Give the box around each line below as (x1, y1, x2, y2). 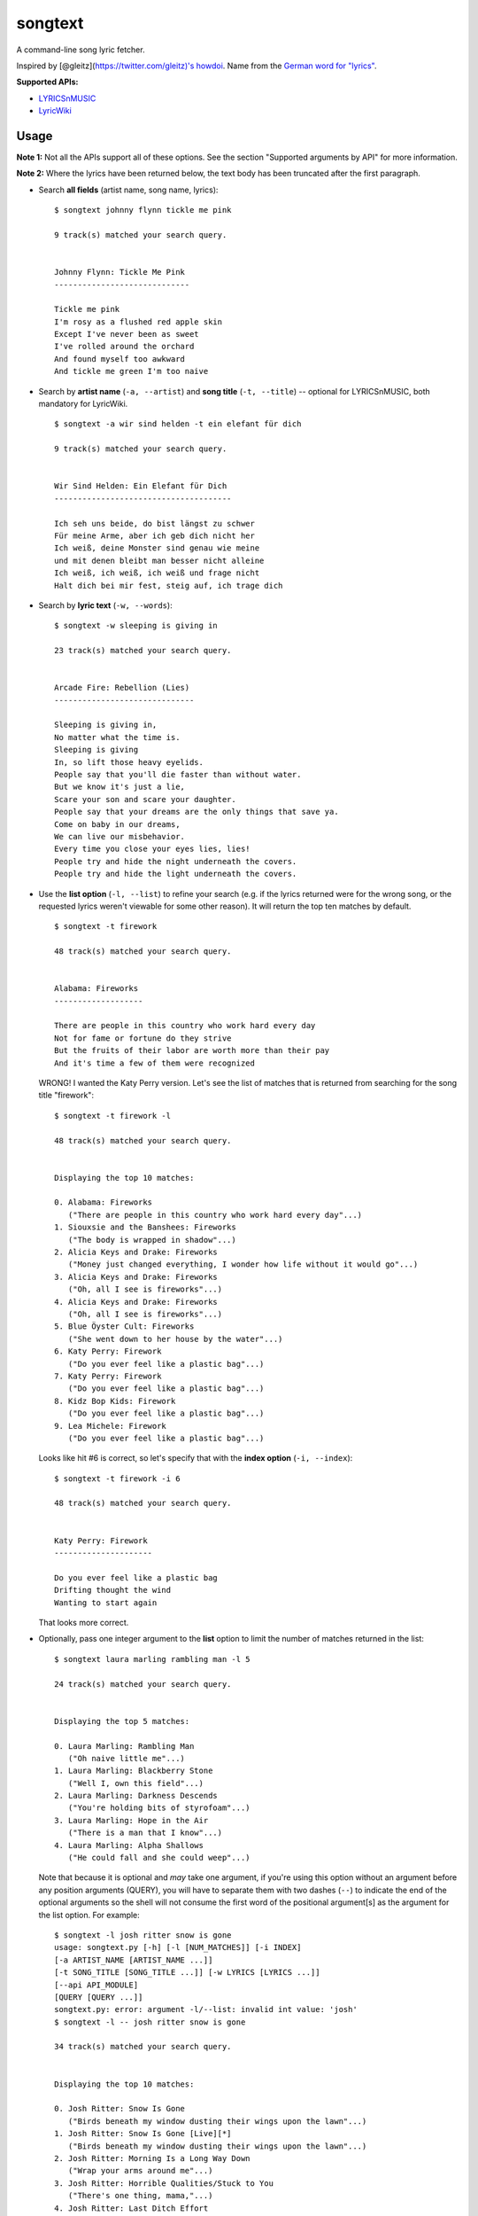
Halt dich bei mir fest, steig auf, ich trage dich (54, 581, 283, 590)
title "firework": (38, 1090, 95, 1101)
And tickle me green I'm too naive (54, 366, 209, 377)
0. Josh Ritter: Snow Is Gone (54, 2103, 186, 2114)
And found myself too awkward (54, 354, 186, 363)
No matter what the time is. (54, 732, 181, 742)
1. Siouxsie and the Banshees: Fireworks (54, 1222, 236, 1232)
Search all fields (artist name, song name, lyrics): (38, 184, 219, 195)
